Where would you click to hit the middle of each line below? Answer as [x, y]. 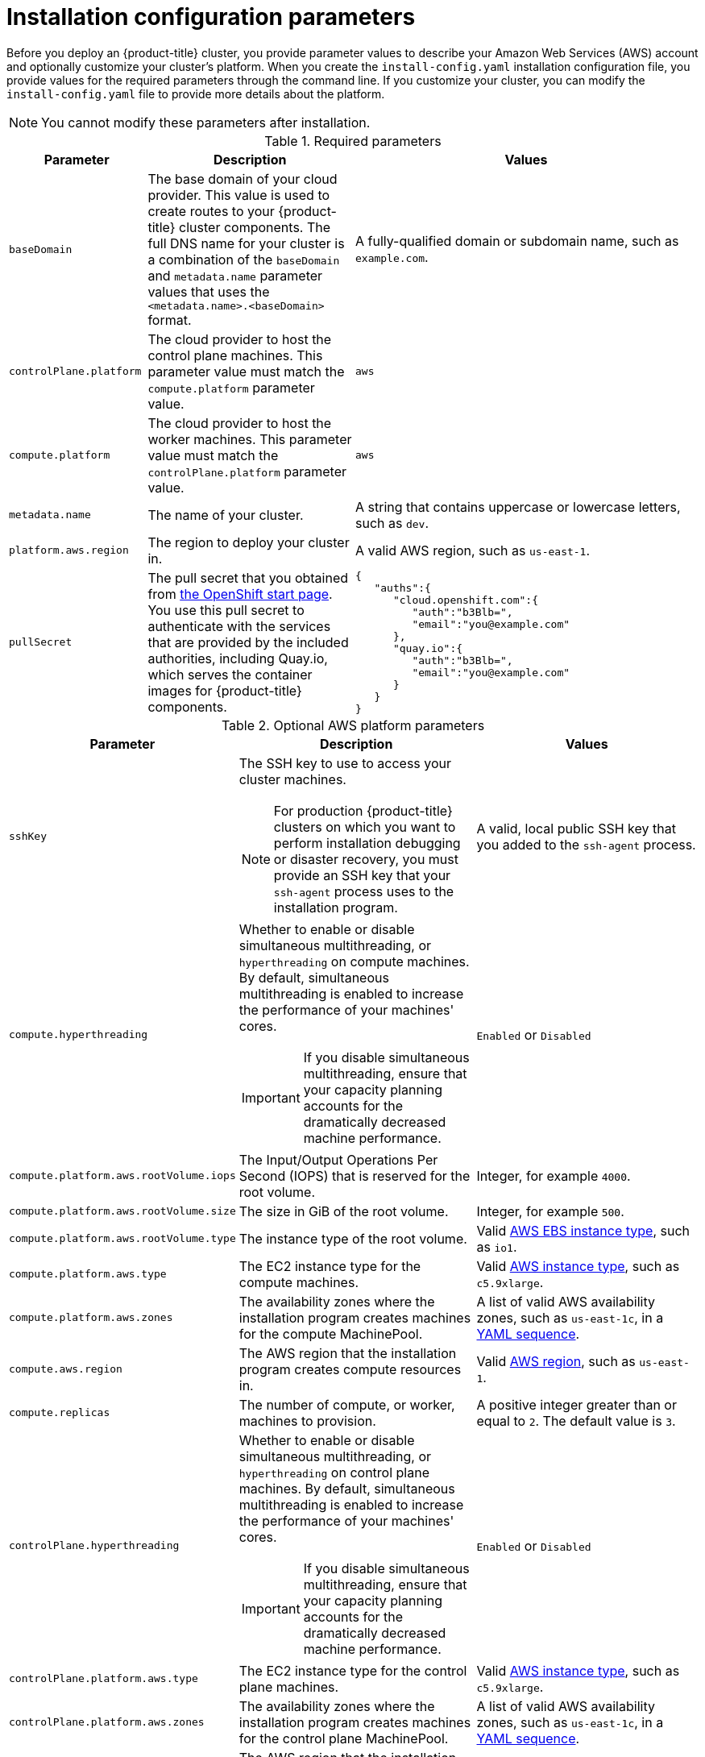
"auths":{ [402, 588]
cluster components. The [255, 227]
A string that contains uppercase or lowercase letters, [518, 507]
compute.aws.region [66, 1369]
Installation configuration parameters [211, 17]
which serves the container [230, 674]
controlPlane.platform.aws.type [104, 1679]
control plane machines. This [235, 355]
